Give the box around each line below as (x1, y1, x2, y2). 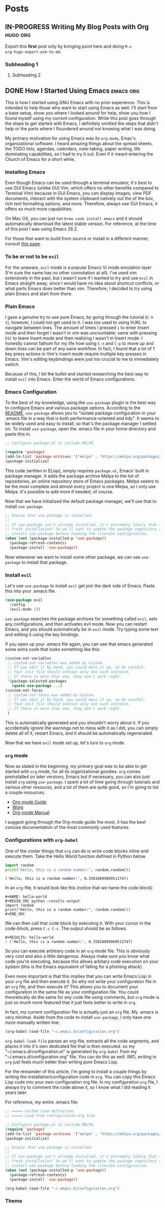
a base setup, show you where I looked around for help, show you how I (5, 110, 151, 116)
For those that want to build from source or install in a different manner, (5, 235, 149, 242)
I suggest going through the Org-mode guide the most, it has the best (5, 819, 146, 825)
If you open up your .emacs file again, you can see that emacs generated (5, 641, 153, 647)
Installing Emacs (5, 169, 46, 176)
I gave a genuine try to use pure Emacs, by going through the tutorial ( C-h (5, 314, 154, 320)
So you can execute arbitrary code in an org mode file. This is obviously (5, 948, 150, 954)
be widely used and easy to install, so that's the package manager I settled (5, 420, 156, 427)
